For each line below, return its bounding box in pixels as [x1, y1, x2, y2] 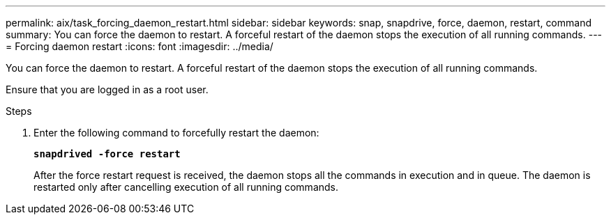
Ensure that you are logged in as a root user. [6, 84, 209, 95]
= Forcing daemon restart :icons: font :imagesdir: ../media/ [6, 40, 273, 52]
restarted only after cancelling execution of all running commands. [33, 181, 339, 193]
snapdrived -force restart [33, 148, 181, 159]
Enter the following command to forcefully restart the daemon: [33, 127, 319, 139]
